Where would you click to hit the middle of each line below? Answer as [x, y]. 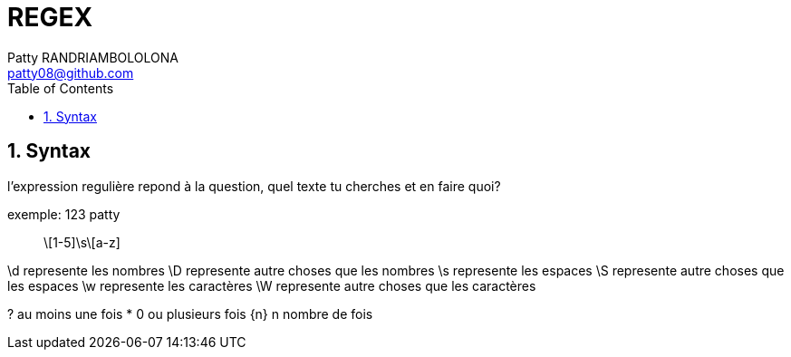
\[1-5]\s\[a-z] [82, 242]
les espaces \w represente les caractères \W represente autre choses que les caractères [272, 285]
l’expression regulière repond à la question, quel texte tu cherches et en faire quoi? [254, 186]
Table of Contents [61, 88]
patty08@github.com [71, 72]
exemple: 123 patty [64, 214]
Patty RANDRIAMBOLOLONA [93, 57]
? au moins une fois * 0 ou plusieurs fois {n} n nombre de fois [190, 314]
